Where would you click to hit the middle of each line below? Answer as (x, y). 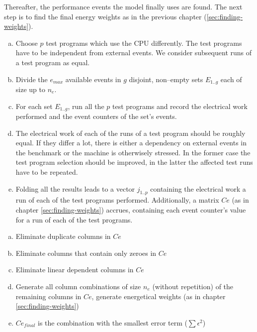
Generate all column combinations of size (78, 286)
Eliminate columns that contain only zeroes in (86, 253)
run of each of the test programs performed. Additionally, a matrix (117, 200)
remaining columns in (48, 296)
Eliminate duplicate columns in (63, 236)
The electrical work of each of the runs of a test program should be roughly (130, 133)
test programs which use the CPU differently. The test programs (144, 43)
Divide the (32, 79)
